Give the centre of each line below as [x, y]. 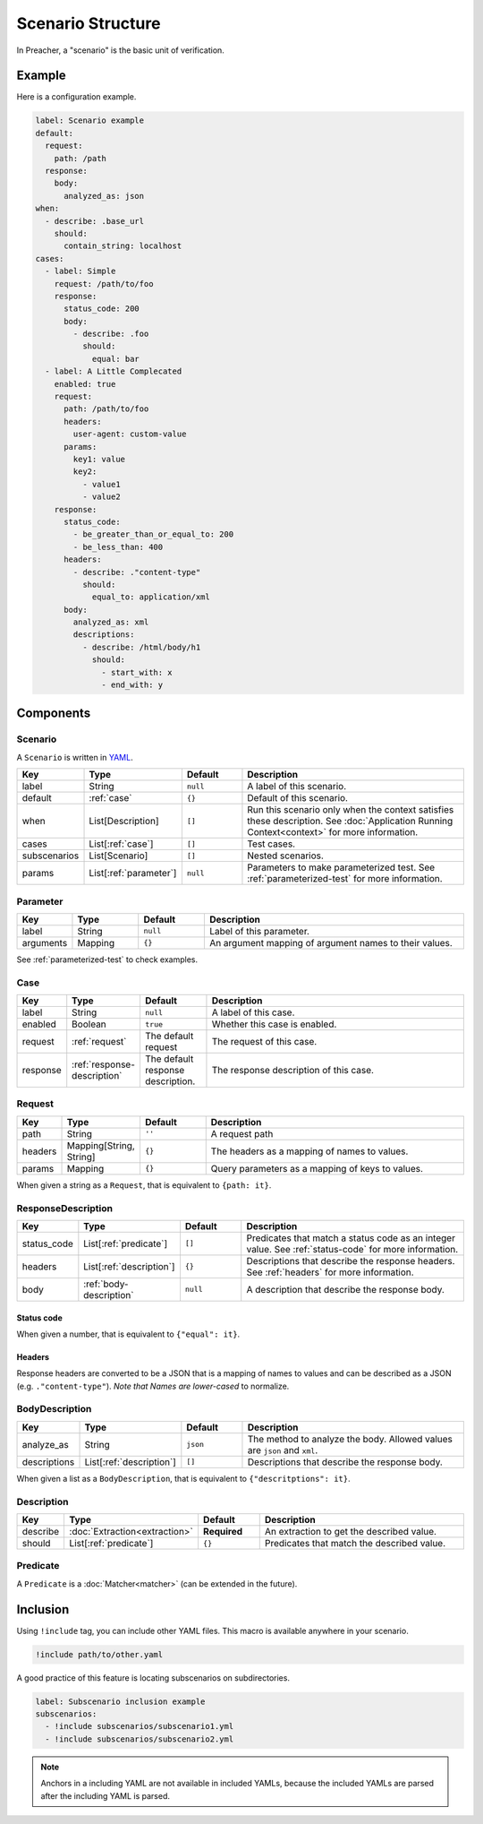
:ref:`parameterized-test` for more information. [345, 879]
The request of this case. [264, 1042]
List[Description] [124, 822]
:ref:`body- [106, 1284]
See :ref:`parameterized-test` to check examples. [107, 959]
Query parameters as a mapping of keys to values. [317, 1168]
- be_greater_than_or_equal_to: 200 [153, 534]
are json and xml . [283, 1450]
